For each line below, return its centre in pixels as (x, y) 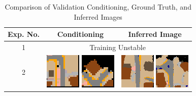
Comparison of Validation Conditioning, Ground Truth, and (98, 7)
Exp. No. (24, 34)
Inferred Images (98, 16)
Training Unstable (118, 47)
